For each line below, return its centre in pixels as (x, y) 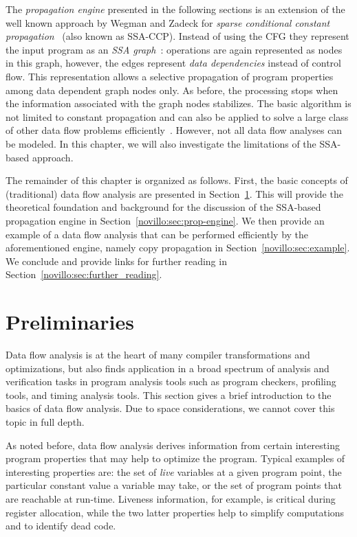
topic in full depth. (45, 421)
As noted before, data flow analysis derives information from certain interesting (173, 445)
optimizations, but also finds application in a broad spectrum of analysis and (167, 368)
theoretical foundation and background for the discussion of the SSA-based (163, 207)
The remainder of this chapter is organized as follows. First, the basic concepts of (177, 180)
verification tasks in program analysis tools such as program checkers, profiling (171, 381)
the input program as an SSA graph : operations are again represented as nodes (174, 49)
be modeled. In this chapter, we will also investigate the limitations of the (161, 143)
